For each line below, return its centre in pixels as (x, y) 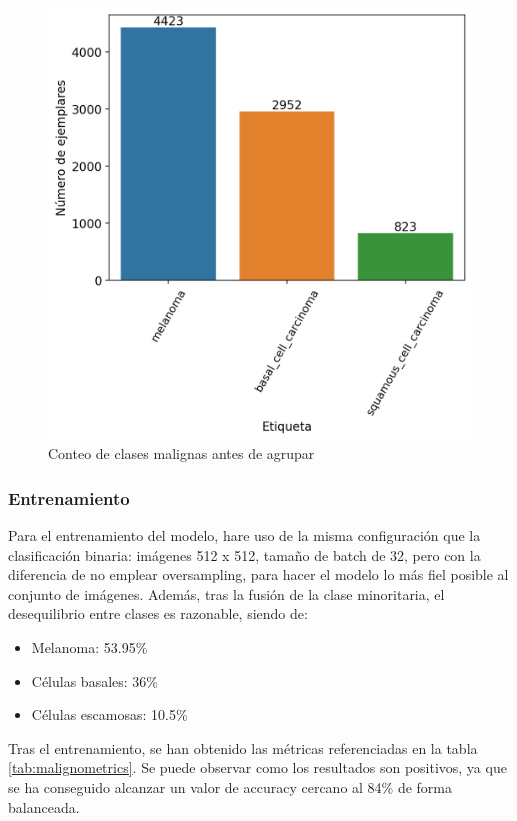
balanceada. (44, 806)
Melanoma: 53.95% (89, 646)
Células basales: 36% (95, 680)
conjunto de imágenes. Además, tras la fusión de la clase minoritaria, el (226, 593)
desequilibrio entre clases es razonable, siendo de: (158, 613)
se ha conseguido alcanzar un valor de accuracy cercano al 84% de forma (230, 786)
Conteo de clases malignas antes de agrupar (181, 453)
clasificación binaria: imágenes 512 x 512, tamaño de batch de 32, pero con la (244, 554)
